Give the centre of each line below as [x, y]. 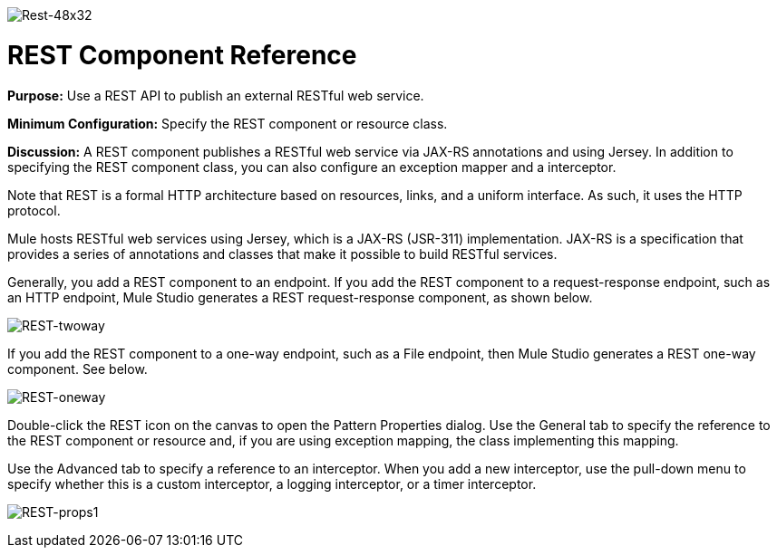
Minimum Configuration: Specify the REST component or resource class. [228, 123]
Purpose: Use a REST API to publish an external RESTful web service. [216, 95]
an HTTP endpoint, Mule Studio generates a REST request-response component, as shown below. [300, 297]
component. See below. [78, 368]
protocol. [34, 210]
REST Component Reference [182, 55]
